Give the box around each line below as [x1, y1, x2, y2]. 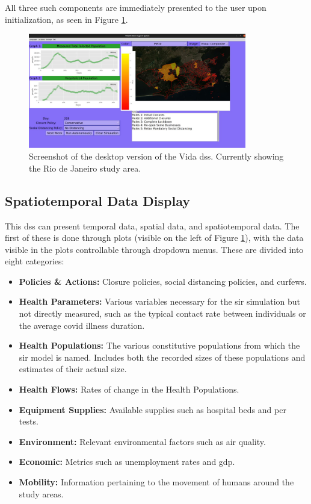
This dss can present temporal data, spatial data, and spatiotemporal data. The [5, 219, 300, 232]
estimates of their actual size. [19, 362, 127, 375]
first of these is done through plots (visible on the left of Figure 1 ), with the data [5, 231, 304, 244]
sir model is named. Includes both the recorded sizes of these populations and [19, 350, 306, 363]
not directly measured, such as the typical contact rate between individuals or [19, 307, 306, 320]
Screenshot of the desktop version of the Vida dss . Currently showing [29, 150, 284, 163]
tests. [19, 415, 38, 428]
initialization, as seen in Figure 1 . [5, 13, 128, 25]
